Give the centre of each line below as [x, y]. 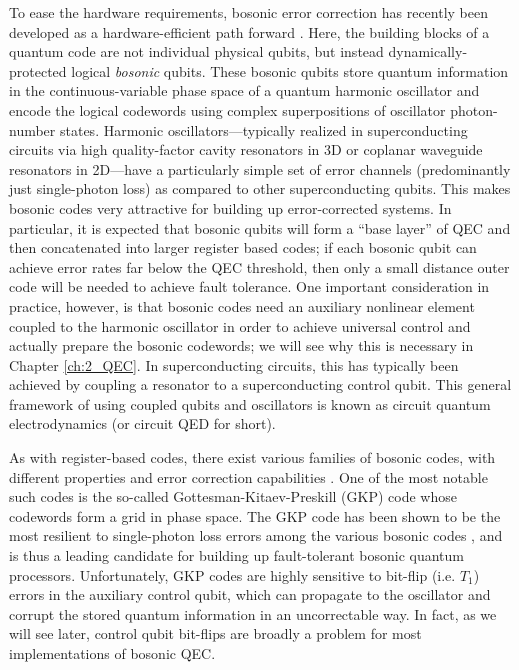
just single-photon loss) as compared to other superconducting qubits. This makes [260, 188]
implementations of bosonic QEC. [112, 653]
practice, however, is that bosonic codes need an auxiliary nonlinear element [242, 305]
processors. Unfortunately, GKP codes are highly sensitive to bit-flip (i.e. [232, 574]
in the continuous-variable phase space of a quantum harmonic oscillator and [244, 90]
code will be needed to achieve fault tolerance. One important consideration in [249, 286]
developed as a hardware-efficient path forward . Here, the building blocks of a [249, 31]
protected [38, 70]
